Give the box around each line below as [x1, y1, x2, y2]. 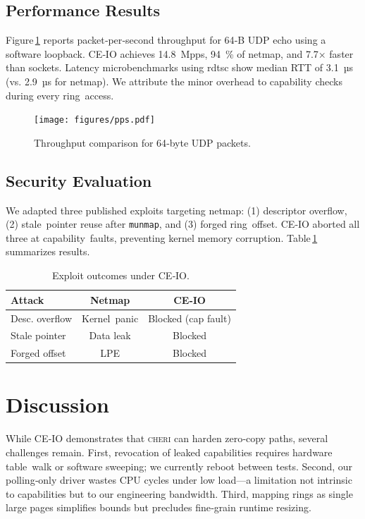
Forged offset [11, 346, 66, 360]
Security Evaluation [6, 169, 152, 191]
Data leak [89, 328, 131, 343]
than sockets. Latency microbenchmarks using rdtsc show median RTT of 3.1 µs [6, 60, 353, 75]
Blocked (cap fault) [148, 310, 231, 325]
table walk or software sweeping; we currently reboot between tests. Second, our [6, 458, 353, 473]
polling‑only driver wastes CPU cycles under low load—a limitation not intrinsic [6, 472, 352, 487]
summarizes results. [6, 244, 90, 259]
